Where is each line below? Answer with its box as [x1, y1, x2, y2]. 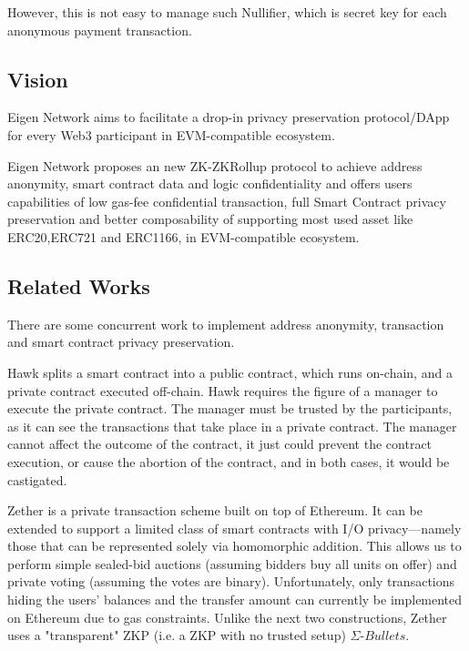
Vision [7, 65, 68, 93]
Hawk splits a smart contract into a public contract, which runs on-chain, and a [7, 362, 453, 381]
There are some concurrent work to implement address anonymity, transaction [7, 314, 444, 333]
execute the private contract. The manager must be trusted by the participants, [7, 399, 453, 418]
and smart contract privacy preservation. [7, 332, 235, 351]
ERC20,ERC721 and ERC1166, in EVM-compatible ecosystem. [7, 227, 360, 246]
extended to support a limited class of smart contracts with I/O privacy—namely [7, 518, 462, 537]
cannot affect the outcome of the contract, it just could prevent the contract [7, 434, 433, 453]
